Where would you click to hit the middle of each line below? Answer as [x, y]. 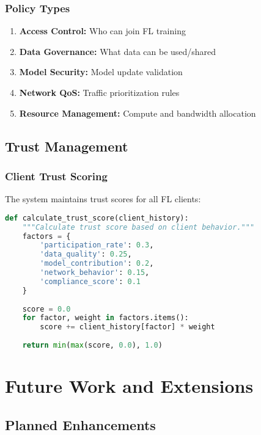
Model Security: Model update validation [101, 72]
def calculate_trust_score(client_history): [97, 218]
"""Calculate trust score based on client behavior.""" [138, 227]
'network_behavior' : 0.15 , [95, 273]
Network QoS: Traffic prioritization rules [99, 92]
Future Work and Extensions [129, 386]
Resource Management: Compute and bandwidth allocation [138, 113]
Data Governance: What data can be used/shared [118, 51]
